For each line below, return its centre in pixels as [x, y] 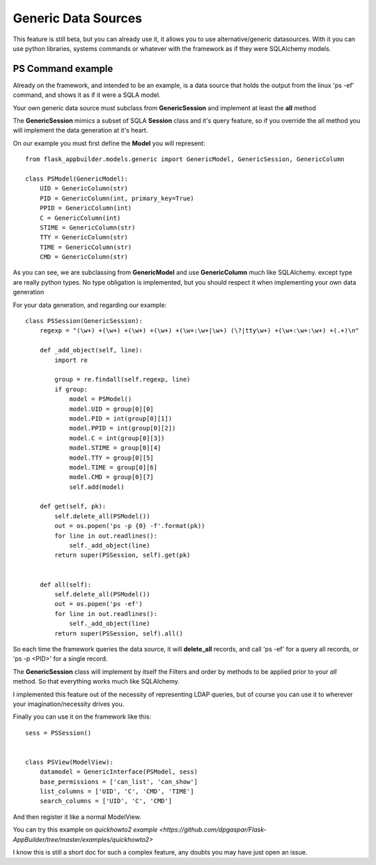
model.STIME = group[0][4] [115, 448]
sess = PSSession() [58, 733]
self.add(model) [97, 487]
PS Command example [63, 69]
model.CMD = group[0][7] [112, 477]
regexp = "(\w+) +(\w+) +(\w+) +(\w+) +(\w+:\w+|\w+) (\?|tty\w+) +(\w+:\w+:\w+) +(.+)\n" [199, 331]
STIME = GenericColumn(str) [87, 227]
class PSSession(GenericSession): [84, 321]
